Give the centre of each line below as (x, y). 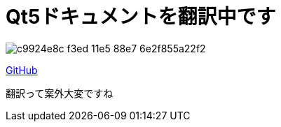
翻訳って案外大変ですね (60, 93)
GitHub (22, 70)
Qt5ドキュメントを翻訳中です (141, 17)
